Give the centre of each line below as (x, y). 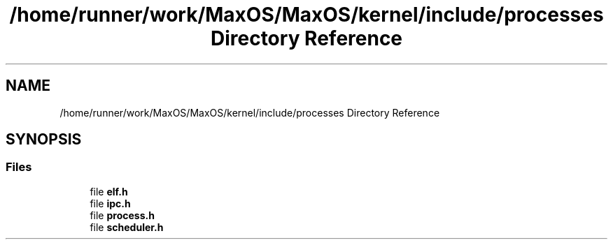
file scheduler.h (127, 227)
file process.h (122, 215)
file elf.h (109, 191)
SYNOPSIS (44, 140)
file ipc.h (110, 203)
